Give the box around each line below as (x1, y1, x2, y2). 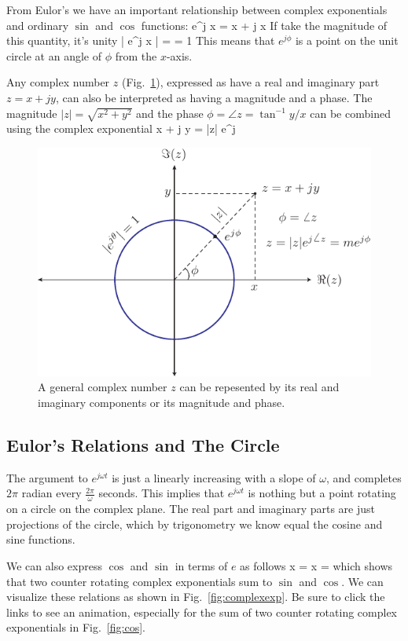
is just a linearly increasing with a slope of (112, 469, 316, 485)
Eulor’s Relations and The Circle (6, 432, 280, 456)
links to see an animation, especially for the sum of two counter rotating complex (6, 603, 398, 620)
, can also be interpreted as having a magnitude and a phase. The (55, 89, 373, 105)
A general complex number (38, 379, 167, 395)
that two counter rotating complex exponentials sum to (6, 573, 273, 589)
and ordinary (6, 16, 69, 33)
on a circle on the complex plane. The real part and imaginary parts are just (6, 500, 375, 517)
